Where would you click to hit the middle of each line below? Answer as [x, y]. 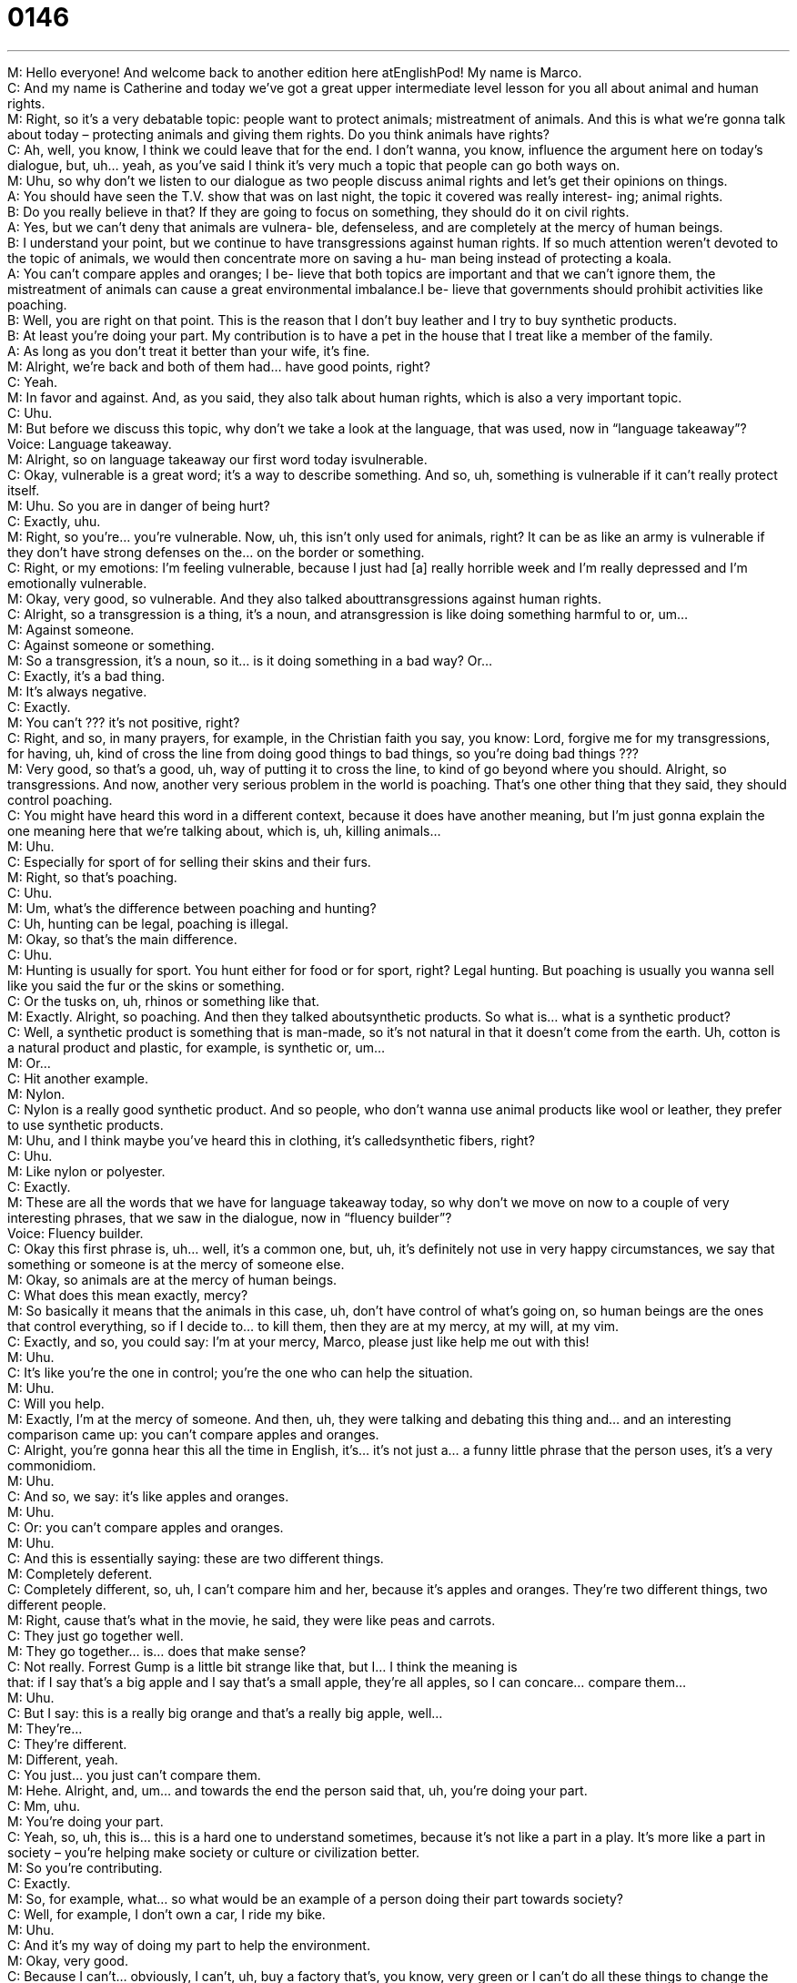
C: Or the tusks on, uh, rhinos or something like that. [164, 1001]
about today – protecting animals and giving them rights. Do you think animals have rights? [278, 134]
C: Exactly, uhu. [54, 521]
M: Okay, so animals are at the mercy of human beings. [172, 1279]
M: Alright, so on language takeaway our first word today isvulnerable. [217, 459]
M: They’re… [45, 1728]
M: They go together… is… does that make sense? [157, 1651]
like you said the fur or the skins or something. [146, 985]
